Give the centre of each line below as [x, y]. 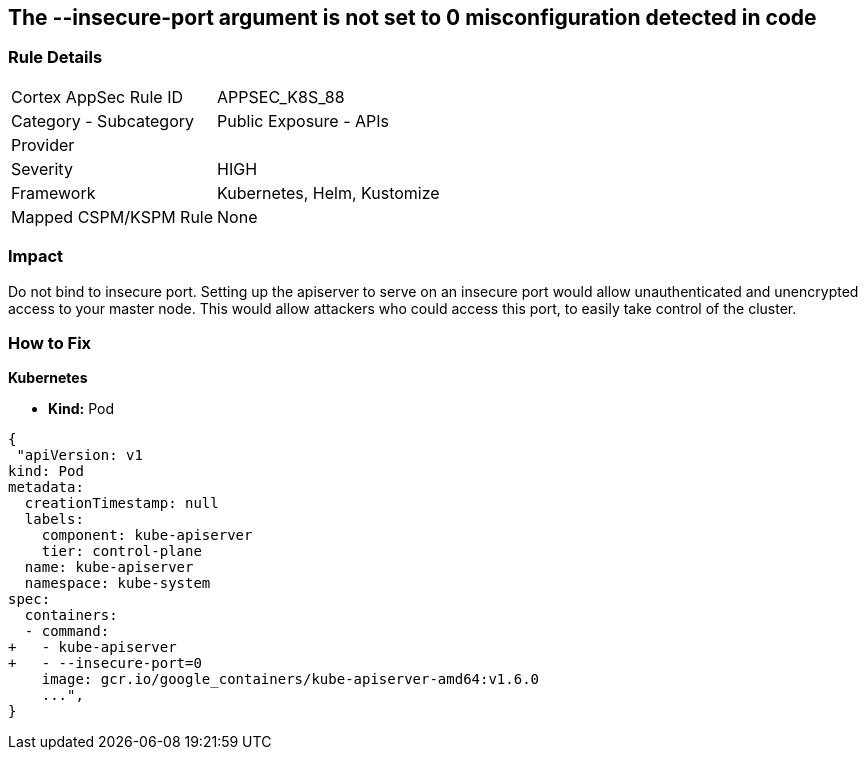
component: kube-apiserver [147, 535]
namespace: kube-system [117, 583]
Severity [42, 168]
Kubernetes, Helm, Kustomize [328, 192]
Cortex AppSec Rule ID [97, 96]
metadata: [46, 487]
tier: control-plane [121, 551]
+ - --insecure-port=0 [105, 663]
